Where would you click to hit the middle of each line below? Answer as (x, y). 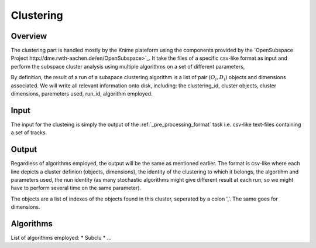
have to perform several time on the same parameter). (76, 188)
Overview (29, 36)
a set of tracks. (29, 133)
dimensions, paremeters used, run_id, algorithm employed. (82, 94)
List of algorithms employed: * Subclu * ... (61, 238)
